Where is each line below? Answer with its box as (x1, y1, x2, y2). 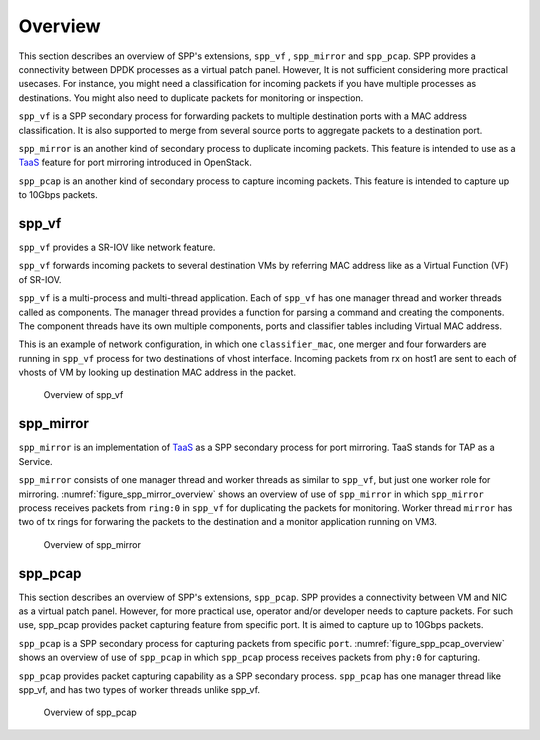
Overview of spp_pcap (43, 706, 137, 719)
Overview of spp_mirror (43, 538, 142, 550)
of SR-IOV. (18, 273, 62, 285)
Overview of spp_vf (43, 389, 124, 401)
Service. (18, 455, 54, 467)
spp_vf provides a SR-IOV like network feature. (18, 241, 216, 253)
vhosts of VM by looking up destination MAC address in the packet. (18, 366, 297, 379)
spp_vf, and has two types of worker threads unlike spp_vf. (18, 683, 260, 695)
